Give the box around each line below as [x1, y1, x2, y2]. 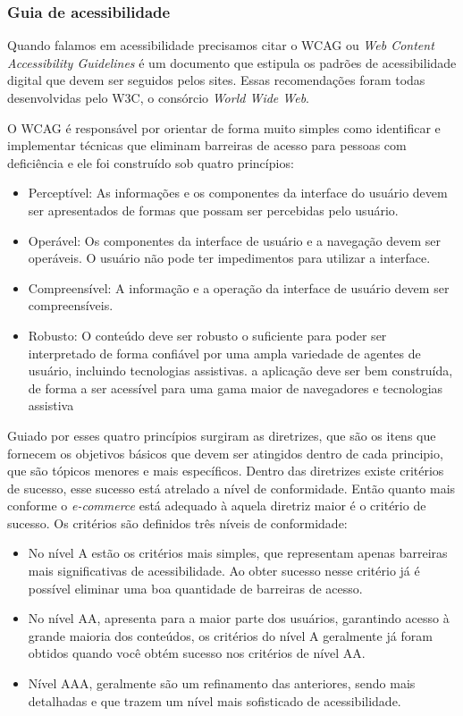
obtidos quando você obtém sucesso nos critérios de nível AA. [28, 644, 366, 662]
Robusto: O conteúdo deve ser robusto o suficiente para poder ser [28, 325, 387, 344]
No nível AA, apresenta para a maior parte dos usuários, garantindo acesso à [28, 609, 450, 628]
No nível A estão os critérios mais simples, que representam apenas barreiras [28, 543, 448, 562]
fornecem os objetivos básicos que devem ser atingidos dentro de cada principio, [7, 443, 443, 462]
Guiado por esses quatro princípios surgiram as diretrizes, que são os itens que [7, 425, 436, 444]
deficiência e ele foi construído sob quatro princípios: [7, 153, 294, 172]
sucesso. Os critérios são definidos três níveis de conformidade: [7, 513, 348, 532]
